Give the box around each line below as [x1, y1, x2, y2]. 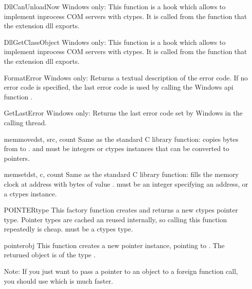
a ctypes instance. [4, 188, 57, 198]
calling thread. [4, 117, 47, 127]
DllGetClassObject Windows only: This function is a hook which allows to [4, 37, 226, 47]
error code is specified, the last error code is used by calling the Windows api [4, 82, 234, 92]
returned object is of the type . [4, 250, 96, 260]
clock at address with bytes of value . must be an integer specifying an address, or [4, 178, 248, 189]
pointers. [4, 153, 30, 163]
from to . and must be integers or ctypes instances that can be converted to [4, 143, 229, 154]
